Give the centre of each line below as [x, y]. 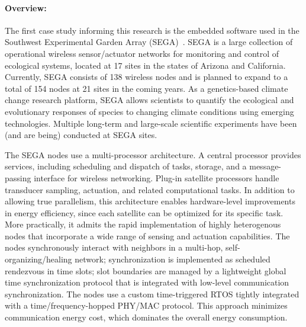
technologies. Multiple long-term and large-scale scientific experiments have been [151, 123]
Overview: [26, 7]
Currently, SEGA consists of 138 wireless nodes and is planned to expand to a [146, 77]
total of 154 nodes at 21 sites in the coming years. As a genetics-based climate [146, 88]
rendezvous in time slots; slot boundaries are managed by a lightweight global [146, 270]
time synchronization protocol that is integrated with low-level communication [147, 282]
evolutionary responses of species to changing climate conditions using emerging [149, 111]
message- [265, 166]
